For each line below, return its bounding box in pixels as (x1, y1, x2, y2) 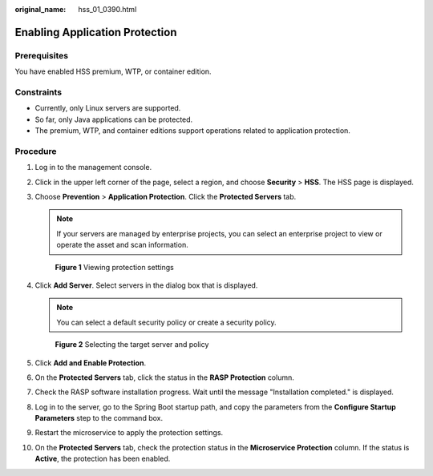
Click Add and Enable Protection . (34, 357, 147, 368)
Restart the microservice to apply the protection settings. (34, 428, 224, 438)
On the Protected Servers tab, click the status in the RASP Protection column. (34, 373, 294, 382)
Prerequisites (14, 50, 68, 61)
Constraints (14, 87, 63, 98)
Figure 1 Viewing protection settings (55, 262, 174, 272)
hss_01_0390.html (78, 5, 137, 14)
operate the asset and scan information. (56, 240, 188, 250)
